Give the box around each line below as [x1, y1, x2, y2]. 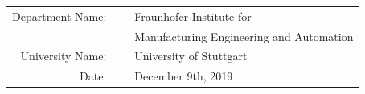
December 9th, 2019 [134, 67, 233, 84]
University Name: [20, 47, 107, 64]
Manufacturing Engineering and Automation [134, 27, 354, 44]
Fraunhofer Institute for [134, 7, 252, 24]
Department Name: [12, 7, 107, 24]
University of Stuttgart [134, 47, 248, 64]
